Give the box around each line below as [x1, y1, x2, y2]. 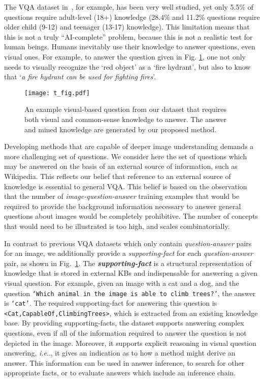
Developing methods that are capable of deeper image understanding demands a [4, 141, 254, 152]
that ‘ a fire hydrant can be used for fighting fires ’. [4, 71, 156, 82]
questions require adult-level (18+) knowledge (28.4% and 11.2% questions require [4, 11, 260, 22]
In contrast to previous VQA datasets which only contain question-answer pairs [4, 238, 252, 248]
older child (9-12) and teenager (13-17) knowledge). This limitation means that [4, 21, 250, 32]
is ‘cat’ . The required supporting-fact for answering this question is [4, 298, 217, 308]
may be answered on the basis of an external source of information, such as [4, 161, 238, 171]
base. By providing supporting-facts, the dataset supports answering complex [4, 317, 244, 328]
